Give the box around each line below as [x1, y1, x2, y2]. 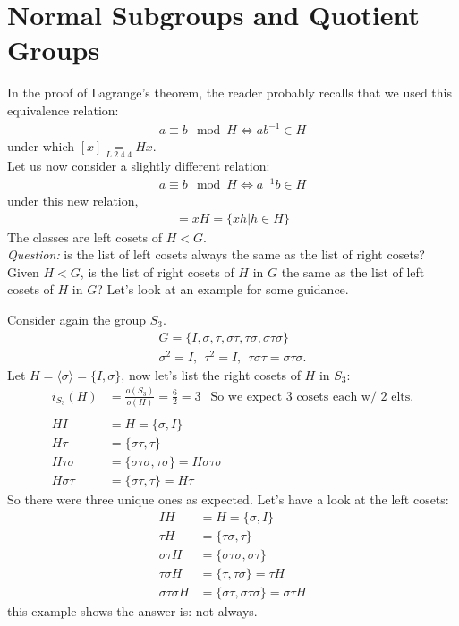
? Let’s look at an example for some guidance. [97, 280, 349, 299]
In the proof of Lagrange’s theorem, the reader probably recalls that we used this [7, 83, 452, 102]
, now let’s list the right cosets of [121, 365, 301, 384]
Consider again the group [7, 309, 146, 328]
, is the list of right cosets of [80, 262, 234, 281]
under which [7, 137, 75, 156]
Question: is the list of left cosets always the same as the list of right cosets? [7, 245, 425, 264]
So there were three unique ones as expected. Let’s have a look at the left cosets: [7, 490, 449, 509]
